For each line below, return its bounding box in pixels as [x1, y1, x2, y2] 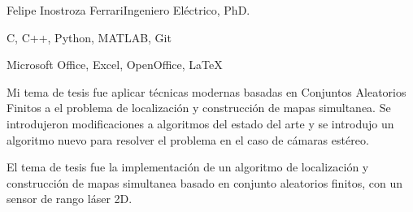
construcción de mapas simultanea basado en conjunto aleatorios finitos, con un [7, 174, 403, 191]
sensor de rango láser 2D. [7, 190, 133, 207]
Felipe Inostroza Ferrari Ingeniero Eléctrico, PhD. [7, 2, 250, 18]
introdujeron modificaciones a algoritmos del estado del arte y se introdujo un [7, 115, 394, 132]
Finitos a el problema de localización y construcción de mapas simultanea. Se [7, 99, 391, 116]
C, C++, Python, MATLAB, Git [7, 28, 172, 45]
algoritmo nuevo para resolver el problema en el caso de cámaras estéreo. [7, 131, 369, 148]
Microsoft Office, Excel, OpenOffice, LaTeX [7, 56, 223, 73]
